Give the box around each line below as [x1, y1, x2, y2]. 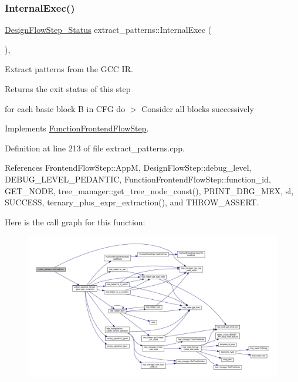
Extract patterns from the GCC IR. [5, 63, 133, 75]
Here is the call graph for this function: [5, 215, 145, 228]
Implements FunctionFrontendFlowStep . [5, 122, 149, 134]
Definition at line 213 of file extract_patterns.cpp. [5, 141, 185, 154]
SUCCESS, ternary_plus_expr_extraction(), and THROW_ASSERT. [5, 196, 259, 208]
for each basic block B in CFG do [5, 102, 126, 114]
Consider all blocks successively [141, 102, 254, 114]
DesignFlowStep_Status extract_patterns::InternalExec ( [5, 23, 212, 36]
